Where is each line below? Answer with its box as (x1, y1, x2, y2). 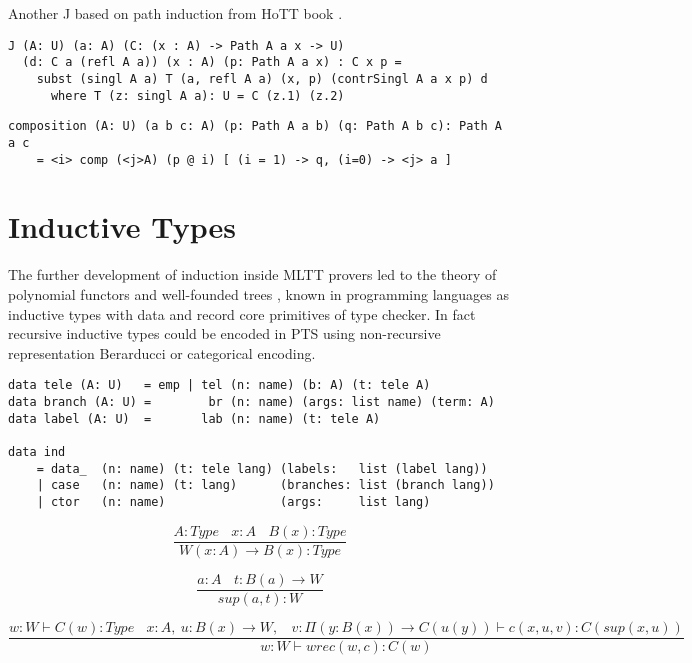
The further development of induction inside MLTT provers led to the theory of (8, 264, 497, 285)
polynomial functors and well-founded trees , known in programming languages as (8, 283, 510, 304)
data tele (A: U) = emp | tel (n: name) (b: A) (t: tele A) (8, 378, 431, 393)
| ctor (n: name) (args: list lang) (36, 494, 431, 509)
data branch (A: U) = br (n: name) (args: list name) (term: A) (8, 394, 495, 409)
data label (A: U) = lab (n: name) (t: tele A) (8, 411, 381, 426)
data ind (8, 444, 66, 459)
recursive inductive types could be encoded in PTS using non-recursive (8, 323, 441, 344)
